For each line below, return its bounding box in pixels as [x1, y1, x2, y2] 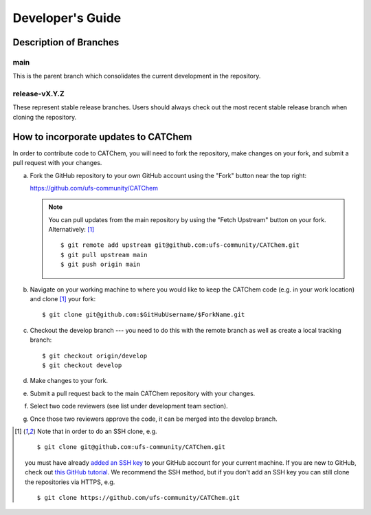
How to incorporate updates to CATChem [12, 131, 192, 142]
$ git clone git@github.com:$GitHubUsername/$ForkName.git [42, 311, 245, 319]
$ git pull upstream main [60, 251, 148, 259]
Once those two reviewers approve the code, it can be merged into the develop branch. [30, 415, 278, 423]
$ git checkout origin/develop [42, 351, 148, 360]
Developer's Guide [12, 10, 122, 25]
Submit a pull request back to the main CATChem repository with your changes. [30, 389, 256, 397]
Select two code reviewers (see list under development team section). [30, 402, 228, 410]
